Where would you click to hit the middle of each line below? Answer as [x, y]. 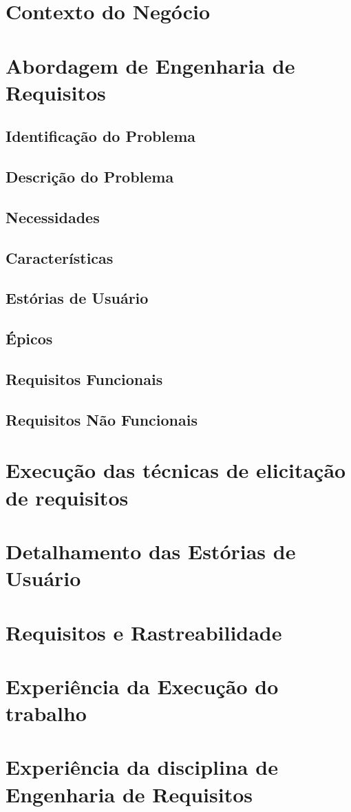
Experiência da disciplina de [142, 767]
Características [60, 257]
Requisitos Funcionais [84, 379]
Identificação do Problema [101, 136]
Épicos [29, 339]
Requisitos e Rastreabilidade [144, 632]
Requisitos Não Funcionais [102, 419]
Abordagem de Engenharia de [150, 65]
